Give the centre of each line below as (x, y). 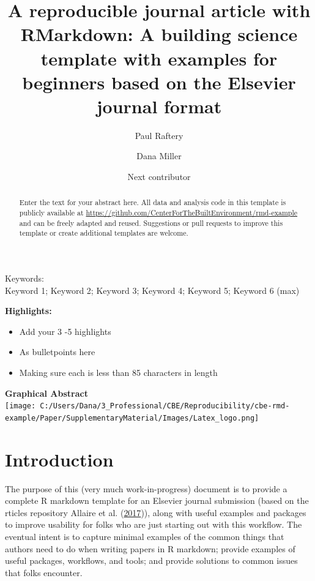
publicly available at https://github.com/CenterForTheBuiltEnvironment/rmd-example (158, 213)
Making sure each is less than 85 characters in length (118, 373)
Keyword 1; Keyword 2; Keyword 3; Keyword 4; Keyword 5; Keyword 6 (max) (152, 290)
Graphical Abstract (46, 393)
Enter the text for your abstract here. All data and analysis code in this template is (153, 202)
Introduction (59, 459)
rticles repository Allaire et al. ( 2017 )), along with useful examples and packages (156, 512)
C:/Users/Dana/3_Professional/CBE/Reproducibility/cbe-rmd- (165, 406)
